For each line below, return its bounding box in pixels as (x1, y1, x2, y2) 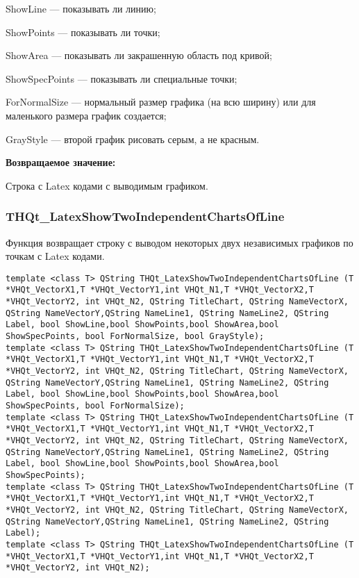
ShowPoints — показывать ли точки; (6, 24, 160, 39)
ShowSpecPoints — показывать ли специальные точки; (6, 71, 237, 85)
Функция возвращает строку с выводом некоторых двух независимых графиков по (6, 235, 353, 249)
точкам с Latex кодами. (6, 249, 105, 263)
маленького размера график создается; (6, 108, 167, 122)
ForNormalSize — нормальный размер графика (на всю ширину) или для (6, 94, 316, 109)
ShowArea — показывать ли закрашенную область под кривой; (6, 48, 272, 63)
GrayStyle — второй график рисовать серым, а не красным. (6, 131, 260, 146)
